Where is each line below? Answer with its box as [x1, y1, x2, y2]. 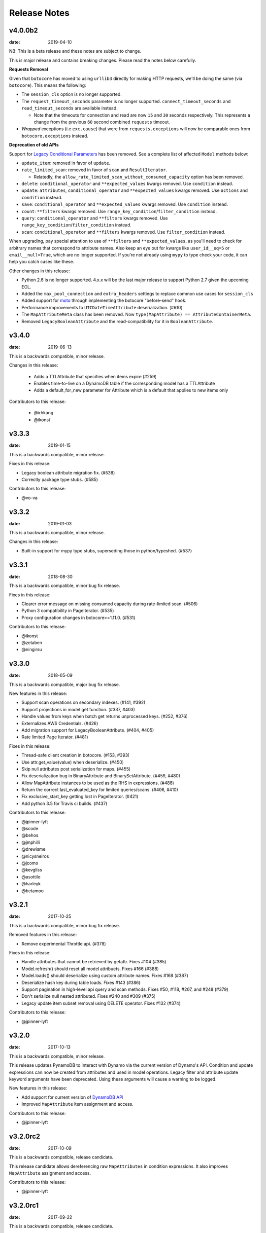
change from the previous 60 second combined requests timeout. [33, 119, 170, 125]
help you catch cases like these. [9, 259, 74, 265]
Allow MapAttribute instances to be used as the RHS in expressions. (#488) [21, 780, 174, 786]
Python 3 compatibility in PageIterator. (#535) [21, 608, 114, 614]
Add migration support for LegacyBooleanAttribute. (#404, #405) [21, 727, 154, 733]
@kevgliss [21, 867, 42, 873]
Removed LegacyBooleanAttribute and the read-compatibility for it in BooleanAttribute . [21, 318, 214, 324]
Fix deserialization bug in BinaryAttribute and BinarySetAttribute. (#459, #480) [21, 773, 181, 779]
